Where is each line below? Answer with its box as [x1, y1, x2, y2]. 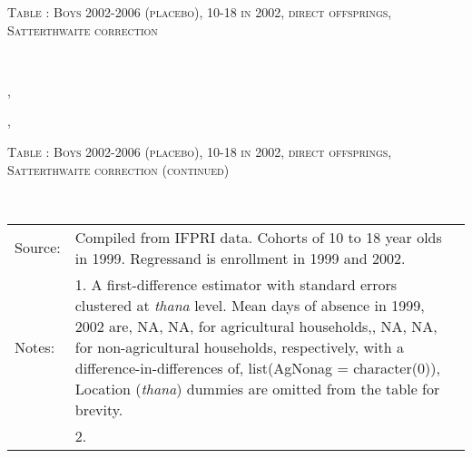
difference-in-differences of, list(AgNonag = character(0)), [74, 356, 440, 378]
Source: [15, 237, 61, 258]
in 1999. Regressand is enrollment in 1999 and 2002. [74, 247, 406, 268]
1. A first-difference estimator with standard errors [74, 273, 398, 295]
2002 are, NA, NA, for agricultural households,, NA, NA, [74, 315, 438, 336]
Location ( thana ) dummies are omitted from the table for [74, 377, 440, 399]
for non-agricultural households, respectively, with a [74, 336, 405, 357]
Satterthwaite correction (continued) [7, 160, 230, 179]
